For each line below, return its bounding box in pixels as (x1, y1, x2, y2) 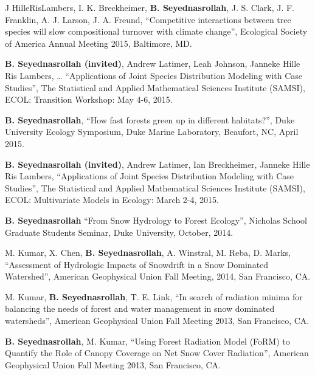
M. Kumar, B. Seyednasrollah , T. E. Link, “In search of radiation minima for (5, 290, 303, 303)
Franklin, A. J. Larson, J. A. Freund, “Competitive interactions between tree (5, 13, 291, 26)
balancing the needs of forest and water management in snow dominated (5, 302, 275, 315)
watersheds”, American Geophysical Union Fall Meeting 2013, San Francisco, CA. (5, 314, 310, 327)
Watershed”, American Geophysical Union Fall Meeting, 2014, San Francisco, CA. (5, 270, 311, 283)
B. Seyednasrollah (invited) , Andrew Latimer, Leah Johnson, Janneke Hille (5, 57, 300, 70)
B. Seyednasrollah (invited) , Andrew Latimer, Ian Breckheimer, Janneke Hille (5, 157, 310, 170)
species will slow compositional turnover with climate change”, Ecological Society (5, 25, 308, 38)
